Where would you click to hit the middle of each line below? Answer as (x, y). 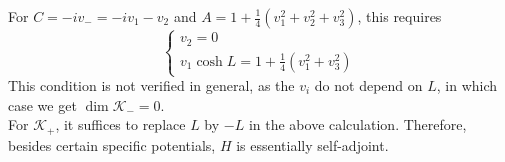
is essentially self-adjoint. (312, 144)
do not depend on (368, 85)
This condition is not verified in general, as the (151, 85)
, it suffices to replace (120, 124)
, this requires (399, 16)
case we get (42, 104)
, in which (467, 85)
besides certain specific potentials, (112, 144)
